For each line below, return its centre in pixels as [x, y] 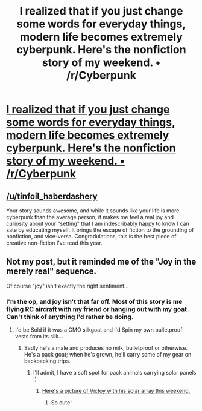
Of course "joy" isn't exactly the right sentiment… [68, 286]
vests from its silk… [39, 337]
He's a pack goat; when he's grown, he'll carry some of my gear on [108, 355]
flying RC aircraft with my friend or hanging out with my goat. [98, 309]
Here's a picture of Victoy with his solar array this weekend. [116, 391]
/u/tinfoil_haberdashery [52, 196]
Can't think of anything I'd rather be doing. [70, 317]
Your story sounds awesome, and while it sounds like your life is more [93, 211]
